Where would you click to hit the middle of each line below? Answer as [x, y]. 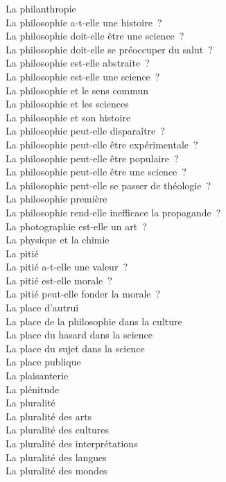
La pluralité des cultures [57, 430]
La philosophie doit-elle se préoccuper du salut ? [109, 49]
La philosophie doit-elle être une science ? [95, 36]
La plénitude [33, 389]
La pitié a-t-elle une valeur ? [67, 267]
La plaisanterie [37, 376]
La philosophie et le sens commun [77, 90]
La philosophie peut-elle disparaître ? [85, 131]
